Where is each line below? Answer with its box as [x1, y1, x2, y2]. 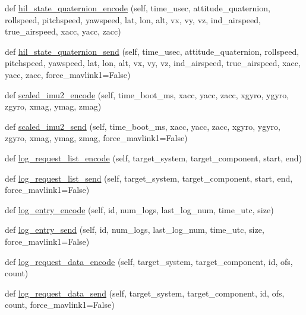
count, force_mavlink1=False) [5, 298, 115, 311]
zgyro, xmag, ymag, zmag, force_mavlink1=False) [5, 132, 188, 144]
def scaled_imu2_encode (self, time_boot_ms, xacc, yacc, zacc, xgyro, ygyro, [5, 88, 289, 101]
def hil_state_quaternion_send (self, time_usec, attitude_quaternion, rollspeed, [5, 45, 299, 57]
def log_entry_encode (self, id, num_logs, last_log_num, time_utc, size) [5, 203, 274, 216]
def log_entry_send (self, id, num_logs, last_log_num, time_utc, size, [5, 223, 264, 236]
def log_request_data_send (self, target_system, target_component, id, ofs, [5, 286, 285, 299]
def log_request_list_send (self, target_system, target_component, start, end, [5, 171, 293, 184]
